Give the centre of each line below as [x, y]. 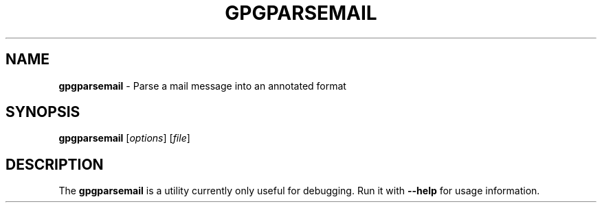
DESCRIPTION [55, 164]
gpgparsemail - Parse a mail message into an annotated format [202, 86]
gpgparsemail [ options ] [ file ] [124, 138]
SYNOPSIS [43, 112]
